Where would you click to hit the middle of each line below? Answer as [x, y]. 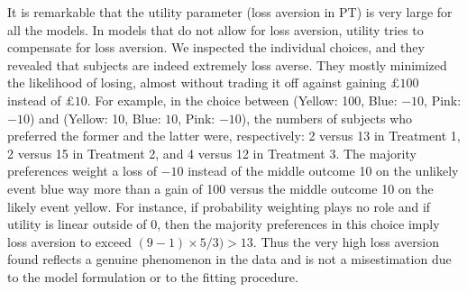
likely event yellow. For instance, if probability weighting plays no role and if [219, 206]
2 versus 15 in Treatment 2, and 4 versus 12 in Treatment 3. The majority [212, 153]
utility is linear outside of [77, 224]
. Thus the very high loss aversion [346, 241]
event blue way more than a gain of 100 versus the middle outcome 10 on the [220, 188]
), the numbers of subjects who [327, 118]
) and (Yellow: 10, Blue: [95, 118]
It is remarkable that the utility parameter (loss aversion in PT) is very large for [230, 12]
